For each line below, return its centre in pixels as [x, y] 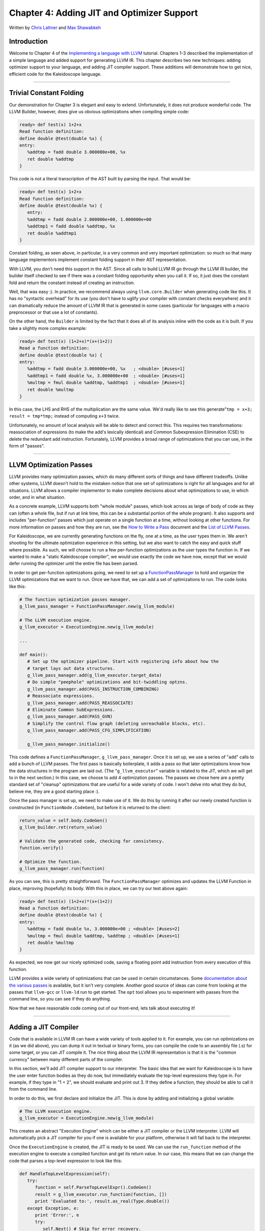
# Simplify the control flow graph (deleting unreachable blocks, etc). [117, 723]
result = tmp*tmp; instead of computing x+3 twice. [65, 416]
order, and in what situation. [37, 497]
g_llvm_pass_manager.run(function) [62, 869]
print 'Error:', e [57, 1215]
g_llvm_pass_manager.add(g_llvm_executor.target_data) [94, 675]
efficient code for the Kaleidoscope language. [55, 74]
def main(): [34, 654]
